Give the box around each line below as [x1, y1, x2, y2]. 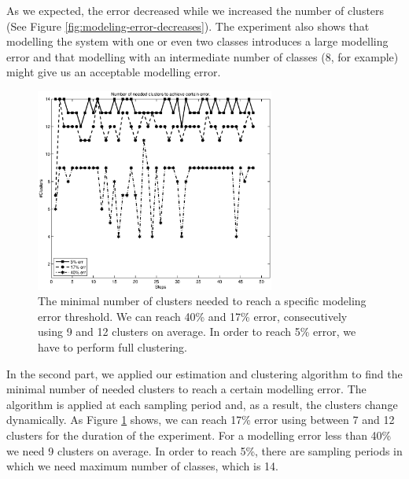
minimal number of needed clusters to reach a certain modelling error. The [6, 381, 367, 397]
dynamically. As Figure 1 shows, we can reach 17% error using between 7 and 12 [6, 411, 395, 428]
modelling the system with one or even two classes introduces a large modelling [6, 33, 389, 50]
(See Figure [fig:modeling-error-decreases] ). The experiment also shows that [6, 17, 370, 34]
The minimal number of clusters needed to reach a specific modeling [38, 293, 367, 309]
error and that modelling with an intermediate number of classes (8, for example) [6, 48, 399, 64]
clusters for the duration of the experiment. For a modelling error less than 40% [6, 427, 392, 444]
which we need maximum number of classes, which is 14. [6, 458, 279, 474]
